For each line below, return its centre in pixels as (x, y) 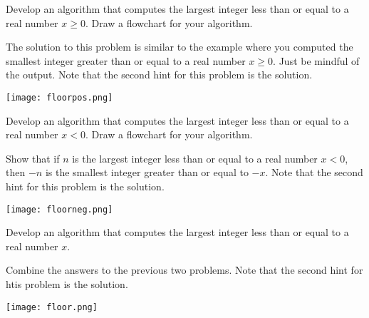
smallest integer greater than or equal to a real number (126, 60)
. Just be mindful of (316, 60)
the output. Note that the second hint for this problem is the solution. (159, 75)
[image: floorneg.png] (59, 209)
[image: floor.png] (52, 307)
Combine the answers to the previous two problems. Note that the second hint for (184, 270)
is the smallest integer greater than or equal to (147, 172)
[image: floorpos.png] (59, 97)
